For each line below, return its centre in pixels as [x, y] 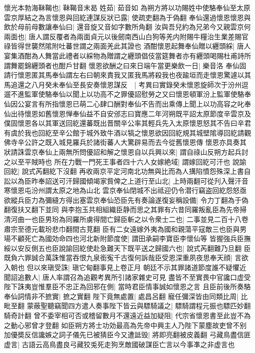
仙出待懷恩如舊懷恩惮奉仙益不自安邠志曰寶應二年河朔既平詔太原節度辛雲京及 [127, 113]
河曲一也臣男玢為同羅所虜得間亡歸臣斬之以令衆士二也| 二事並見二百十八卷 [129, 219]
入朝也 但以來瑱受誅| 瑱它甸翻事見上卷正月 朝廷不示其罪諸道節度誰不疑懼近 [125, 267]
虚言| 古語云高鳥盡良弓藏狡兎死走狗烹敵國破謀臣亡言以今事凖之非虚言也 [119, 344]
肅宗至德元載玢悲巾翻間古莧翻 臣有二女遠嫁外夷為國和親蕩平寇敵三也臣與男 [125, 229]
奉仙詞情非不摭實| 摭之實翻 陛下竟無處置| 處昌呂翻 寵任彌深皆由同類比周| [121, 296]
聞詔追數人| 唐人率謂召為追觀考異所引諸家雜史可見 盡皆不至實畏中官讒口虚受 [127, 277]
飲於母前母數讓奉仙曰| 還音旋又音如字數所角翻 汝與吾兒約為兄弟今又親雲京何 [127, 27]
